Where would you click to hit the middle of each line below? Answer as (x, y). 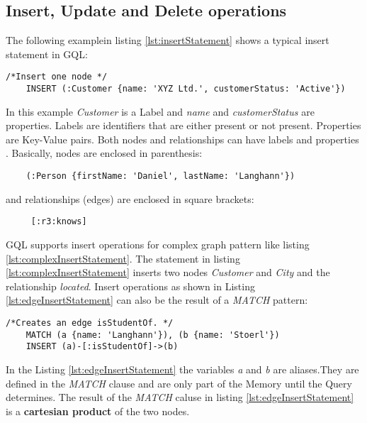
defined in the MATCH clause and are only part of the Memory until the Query (179, 383)
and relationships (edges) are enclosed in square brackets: (130, 198)
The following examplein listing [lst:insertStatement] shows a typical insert (168, 40)
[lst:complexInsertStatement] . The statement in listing (123, 258)
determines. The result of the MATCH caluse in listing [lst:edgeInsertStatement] (180, 397)
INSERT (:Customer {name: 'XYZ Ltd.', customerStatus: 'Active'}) (186, 89)
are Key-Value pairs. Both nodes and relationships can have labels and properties (182, 139)
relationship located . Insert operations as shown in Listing (130, 286)
